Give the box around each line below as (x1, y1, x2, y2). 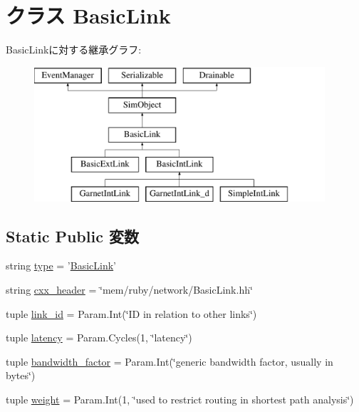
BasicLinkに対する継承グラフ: (6, 42, 142, 57)
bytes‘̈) (6, 368, 36, 383)
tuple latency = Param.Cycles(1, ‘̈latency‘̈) (6, 330, 192, 345)
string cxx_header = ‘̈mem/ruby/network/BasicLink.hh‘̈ (6, 282, 253, 297)
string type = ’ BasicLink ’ (6, 258, 117, 273)
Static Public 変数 (6, 225, 139, 247)
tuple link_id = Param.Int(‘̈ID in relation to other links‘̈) (6, 306, 257, 321)
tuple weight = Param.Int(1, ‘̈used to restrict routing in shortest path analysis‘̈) (6, 392, 354, 407)
